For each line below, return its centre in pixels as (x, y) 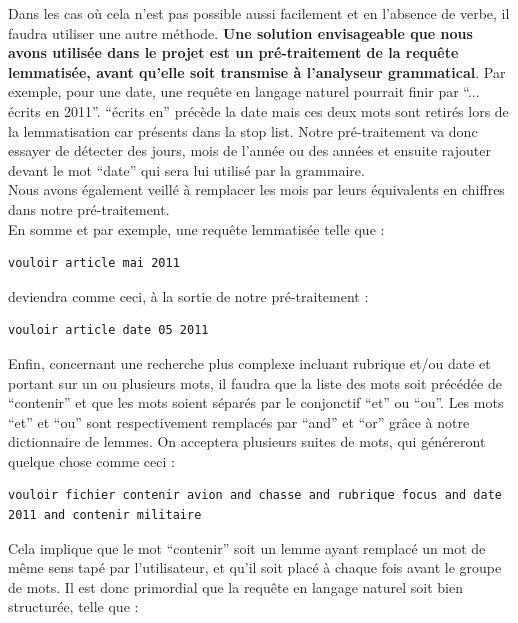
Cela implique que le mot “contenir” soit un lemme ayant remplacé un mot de (247, 547)
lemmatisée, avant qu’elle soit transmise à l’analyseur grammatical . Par (257, 71)
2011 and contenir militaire (105, 515)
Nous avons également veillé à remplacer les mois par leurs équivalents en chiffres (256, 189)
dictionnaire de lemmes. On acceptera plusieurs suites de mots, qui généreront (247, 441)
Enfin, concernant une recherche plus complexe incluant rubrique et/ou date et (249, 362)
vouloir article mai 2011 (94, 263)
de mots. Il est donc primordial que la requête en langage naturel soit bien (235, 586)
